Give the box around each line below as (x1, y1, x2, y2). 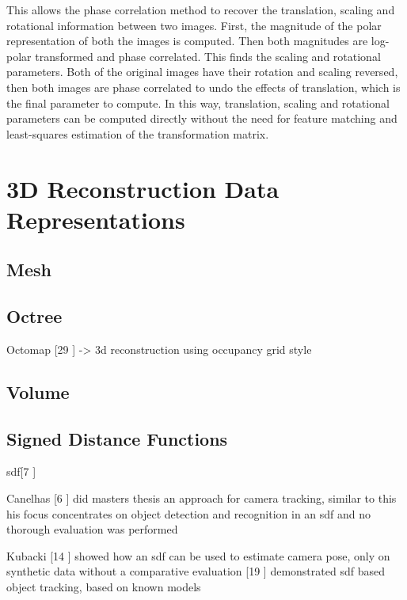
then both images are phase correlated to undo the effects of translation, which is (6, 78, 401, 95)
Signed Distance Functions (6, 426, 228, 450)
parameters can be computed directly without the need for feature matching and (6, 110, 397, 127)
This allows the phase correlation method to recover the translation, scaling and (6, 2, 395, 17)
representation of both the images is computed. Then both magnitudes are (6, 32, 368, 49)
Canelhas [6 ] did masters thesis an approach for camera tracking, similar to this (6, 490, 397, 507)
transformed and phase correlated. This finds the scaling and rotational (35, 47, 381, 64)
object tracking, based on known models (6, 579, 201, 595)
